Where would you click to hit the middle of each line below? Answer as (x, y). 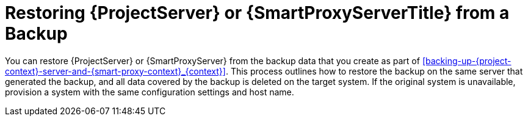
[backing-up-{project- (467, 61)
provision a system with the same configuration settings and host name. (150, 92)
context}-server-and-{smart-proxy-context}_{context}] (115, 71)
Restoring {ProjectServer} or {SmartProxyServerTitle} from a (257, 13)
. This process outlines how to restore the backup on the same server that (374, 71)
